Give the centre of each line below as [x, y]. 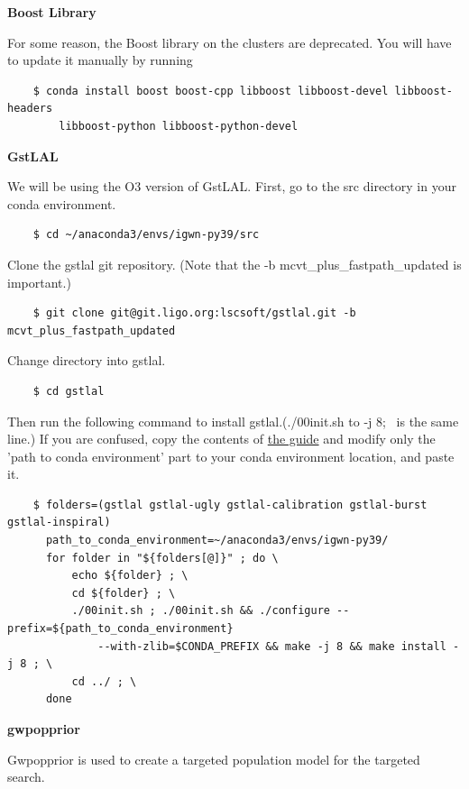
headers [30, 109]
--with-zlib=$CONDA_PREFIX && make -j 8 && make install [272, 646]
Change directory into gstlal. [87, 360]
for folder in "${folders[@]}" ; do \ [162, 558]
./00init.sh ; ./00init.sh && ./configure [201, 611]
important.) [39, 282]
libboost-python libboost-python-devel [179, 126]
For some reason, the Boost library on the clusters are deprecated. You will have [230, 42]
